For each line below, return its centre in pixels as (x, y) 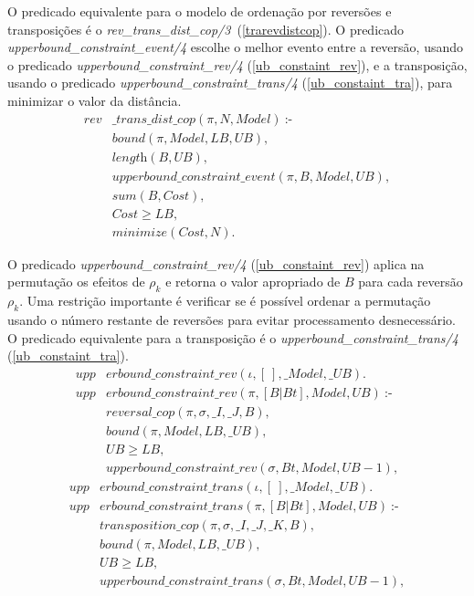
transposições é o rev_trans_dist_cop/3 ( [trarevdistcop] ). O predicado (206, 29)
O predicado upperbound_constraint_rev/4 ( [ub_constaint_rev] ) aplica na (216, 263)
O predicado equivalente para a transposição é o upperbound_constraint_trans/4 (233, 337)
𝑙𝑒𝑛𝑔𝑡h (130, 157)
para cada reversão (411, 282)
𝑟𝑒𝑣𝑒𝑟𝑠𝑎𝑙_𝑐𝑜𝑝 (141, 412)
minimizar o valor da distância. (95, 100)
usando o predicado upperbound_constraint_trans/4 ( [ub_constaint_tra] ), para (230, 83)
